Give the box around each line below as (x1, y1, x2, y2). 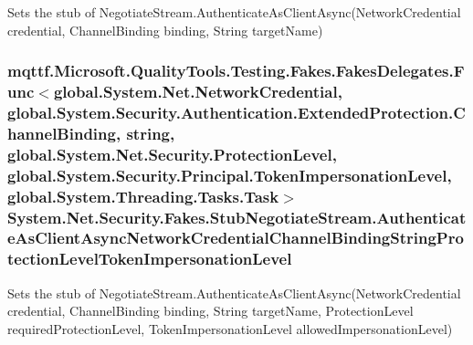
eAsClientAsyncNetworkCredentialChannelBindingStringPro (7, 226, 464, 249)
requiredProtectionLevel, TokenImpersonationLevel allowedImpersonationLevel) (7, 319, 453, 338)
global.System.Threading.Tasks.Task (7, 184, 279, 207)
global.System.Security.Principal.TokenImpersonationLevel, (7, 163, 452, 186)
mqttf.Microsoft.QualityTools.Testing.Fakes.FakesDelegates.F (7, 59, 465, 82)
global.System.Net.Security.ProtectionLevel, (7, 142, 337, 165)
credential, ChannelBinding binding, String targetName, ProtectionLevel (7, 301, 414, 320)
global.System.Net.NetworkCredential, (53, 80, 342, 103)
